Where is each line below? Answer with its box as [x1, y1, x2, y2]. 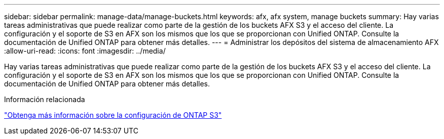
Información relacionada [4, 95, 85, 104]
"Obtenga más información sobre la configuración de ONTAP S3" [4, 111, 222, 119]
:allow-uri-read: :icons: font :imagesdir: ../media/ [4, 47, 166, 55]
